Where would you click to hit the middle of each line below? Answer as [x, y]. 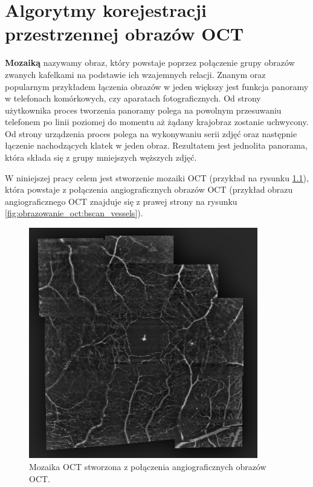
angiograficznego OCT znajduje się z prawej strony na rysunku [121, 201]
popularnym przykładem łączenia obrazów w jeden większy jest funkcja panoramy [157, 86]
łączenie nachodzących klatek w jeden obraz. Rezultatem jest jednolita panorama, [156, 145]
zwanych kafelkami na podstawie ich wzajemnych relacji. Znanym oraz [135, 74]
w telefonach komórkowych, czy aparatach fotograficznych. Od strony [133, 98]
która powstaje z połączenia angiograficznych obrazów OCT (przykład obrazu [149, 189]
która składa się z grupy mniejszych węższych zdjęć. [101, 157]
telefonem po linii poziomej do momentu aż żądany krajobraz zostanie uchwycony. [157, 122]
